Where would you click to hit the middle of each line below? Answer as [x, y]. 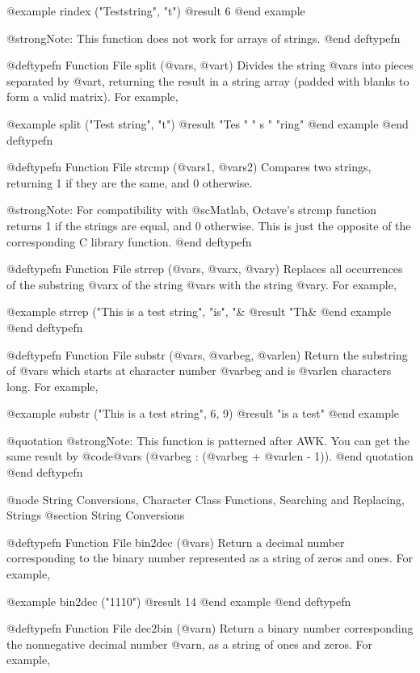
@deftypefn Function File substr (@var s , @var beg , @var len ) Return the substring [207, 354]
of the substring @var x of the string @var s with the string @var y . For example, [202, 284]
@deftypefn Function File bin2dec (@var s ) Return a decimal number [176, 542]
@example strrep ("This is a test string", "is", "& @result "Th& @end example [199, 311]
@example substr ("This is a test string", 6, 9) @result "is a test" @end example [203, 413]
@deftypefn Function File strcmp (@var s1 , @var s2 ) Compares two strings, [189, 167]
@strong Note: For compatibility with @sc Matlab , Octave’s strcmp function [192, 210]
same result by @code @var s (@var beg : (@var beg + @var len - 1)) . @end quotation [210, 456]
